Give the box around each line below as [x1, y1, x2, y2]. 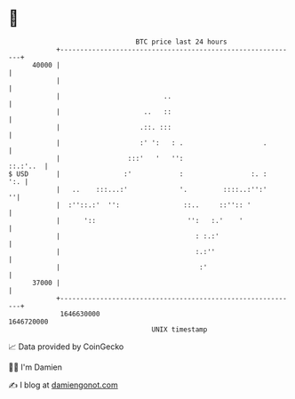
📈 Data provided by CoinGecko [8, 341, 124, 352]
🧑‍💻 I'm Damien [8, 362, 63, 372]
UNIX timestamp [151, 324, 208, 334]
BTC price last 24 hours [135, 37, 227, 46]
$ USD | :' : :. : [8, 169, 267, 179]
